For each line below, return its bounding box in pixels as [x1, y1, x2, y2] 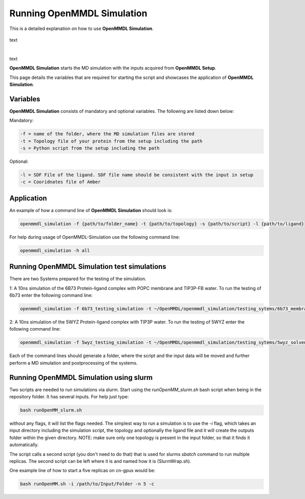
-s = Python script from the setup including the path [20, 145, 160, 151]
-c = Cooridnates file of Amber [20, 179, 101, 185]
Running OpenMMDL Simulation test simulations [9, 262, 167, 271]
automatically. [9, 442, 39, 448]
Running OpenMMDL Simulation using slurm [9, 373, 153, 381]
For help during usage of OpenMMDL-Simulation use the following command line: [9, 234, 180, 240]
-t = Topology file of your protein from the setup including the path [20, 138, 203, 144]
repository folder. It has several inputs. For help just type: [9, 394, 129, 400]
